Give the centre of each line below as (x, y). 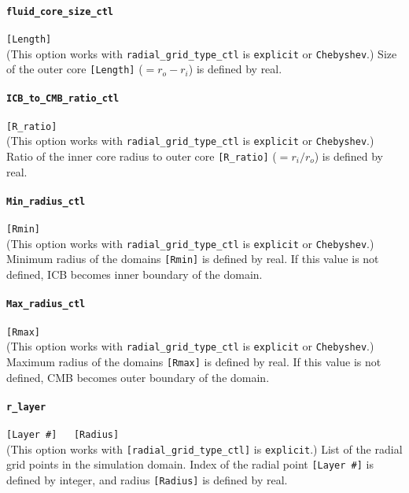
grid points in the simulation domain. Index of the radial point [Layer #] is (190, 464)
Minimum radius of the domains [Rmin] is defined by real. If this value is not (193, 259)
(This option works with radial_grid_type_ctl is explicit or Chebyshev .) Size (202, 53)
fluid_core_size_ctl (60, 11)
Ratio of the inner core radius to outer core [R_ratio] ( (142, 156)
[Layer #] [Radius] (63, 434)
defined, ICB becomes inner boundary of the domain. (134, 274)
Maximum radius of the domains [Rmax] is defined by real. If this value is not (194, 361)
